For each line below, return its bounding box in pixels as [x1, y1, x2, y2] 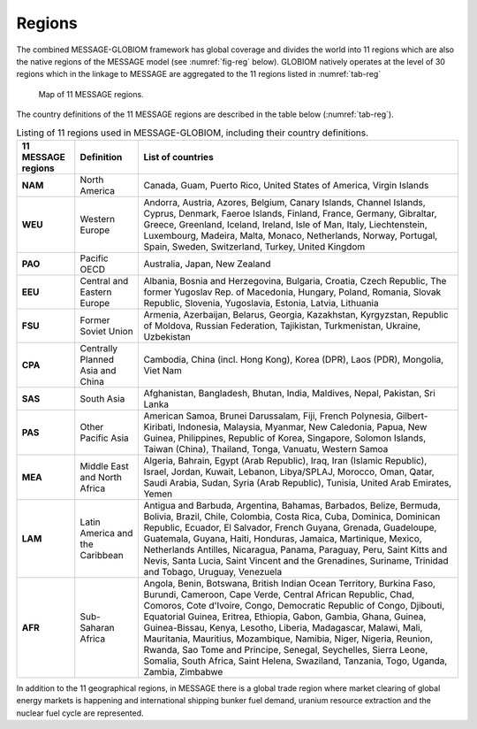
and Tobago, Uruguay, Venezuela [143, 565, 283, 578]
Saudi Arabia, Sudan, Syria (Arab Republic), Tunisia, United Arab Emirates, [143, 476, 452, 488]
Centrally [79, 341, 118, 354]
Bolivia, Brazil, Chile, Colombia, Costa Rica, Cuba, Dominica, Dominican [143, 510, 441, 522]
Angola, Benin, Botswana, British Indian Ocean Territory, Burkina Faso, [143, 577, 436, 589]
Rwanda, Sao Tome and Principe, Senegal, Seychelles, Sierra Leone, [143, 643, 428, 656]
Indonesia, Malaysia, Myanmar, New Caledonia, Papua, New [178, 420, 428, 433]
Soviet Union [79, 325, 133, 337]
